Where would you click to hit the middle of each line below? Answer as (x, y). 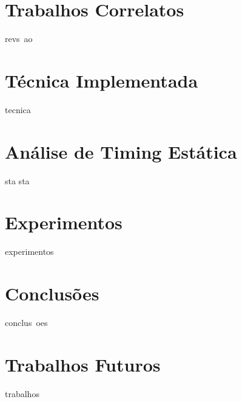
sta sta (17, 180)
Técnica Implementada (102, 80)
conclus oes (26, 322)
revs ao (19, 39)
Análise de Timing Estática (121, 151)
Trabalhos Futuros (83, 364)
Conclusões (52, 293)
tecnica (18, 109)
